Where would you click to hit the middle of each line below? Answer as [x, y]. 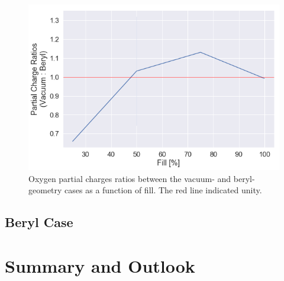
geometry [45, 190]
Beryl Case [39, 222]
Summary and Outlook [100, 265]
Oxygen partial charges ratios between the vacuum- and [130, 178]
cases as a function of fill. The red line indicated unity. [163, 190]
